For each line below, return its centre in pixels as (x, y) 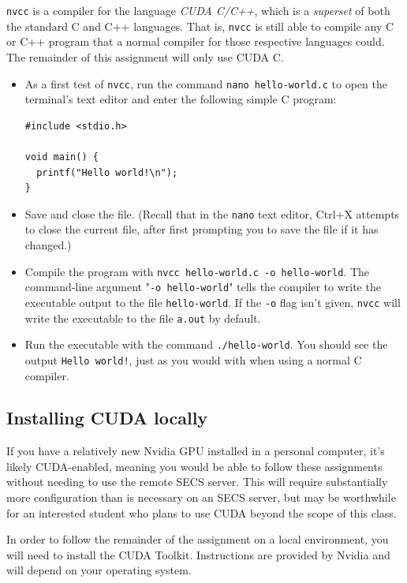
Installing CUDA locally (107, 418)
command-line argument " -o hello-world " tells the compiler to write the (203, 287)
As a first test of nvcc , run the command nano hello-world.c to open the (206, 83)
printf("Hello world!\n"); (107, 172)
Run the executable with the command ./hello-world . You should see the (206, 344)
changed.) (48, 244)
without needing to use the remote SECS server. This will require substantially (197, 482)
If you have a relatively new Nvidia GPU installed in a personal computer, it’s (196, 451)
